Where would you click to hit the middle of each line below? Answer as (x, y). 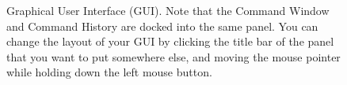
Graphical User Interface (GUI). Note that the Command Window (168, 10)
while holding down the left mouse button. (109, 72)
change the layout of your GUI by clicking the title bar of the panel (170, 41)
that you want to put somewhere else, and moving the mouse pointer (173, 56)
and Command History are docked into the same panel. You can (162, 26)
